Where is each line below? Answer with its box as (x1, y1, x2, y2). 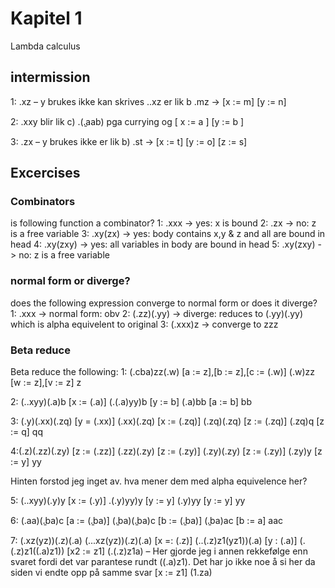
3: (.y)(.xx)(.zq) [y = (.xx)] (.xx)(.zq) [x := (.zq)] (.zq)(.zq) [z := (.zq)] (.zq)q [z (10, 415, 325, 427)
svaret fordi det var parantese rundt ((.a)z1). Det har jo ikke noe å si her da (10, 556, 316, 568)
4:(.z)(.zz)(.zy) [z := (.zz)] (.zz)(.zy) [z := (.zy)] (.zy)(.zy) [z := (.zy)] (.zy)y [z (10, 445, 323, 457)
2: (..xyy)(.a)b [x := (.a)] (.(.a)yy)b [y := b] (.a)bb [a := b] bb (10, 396, 252, 408)
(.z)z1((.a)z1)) (10, 545, 65, 557)
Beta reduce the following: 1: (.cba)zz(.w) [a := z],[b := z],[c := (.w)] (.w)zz (10, 366, 315, 378)
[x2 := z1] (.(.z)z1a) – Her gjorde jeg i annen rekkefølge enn (66, 545, 308, 557)
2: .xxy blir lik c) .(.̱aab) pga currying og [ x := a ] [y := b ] (10, 115, 245, 127)
